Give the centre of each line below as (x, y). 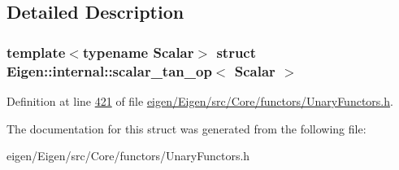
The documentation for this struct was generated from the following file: (186, 128)
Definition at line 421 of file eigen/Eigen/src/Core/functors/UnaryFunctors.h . (200, 100)
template (36, 52)
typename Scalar (138, 52)
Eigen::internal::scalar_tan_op (109, 70)
